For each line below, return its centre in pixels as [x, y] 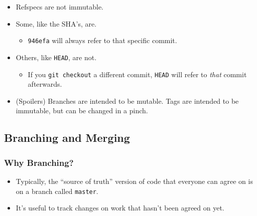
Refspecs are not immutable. [59, 7]
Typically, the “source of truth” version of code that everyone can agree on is [134, 181]
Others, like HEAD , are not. [56, 57]
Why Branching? [39, 162]
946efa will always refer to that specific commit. [102, 40]
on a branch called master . [57, 191]
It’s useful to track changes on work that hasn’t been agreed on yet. [120, 208]
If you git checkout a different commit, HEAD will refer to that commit [137, 74]
